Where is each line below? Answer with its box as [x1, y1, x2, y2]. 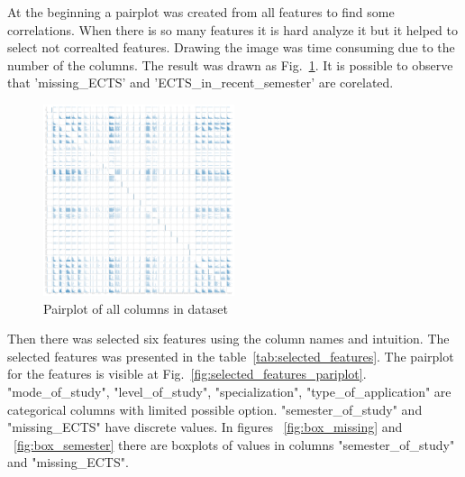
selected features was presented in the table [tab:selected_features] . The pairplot [7, 346, 454, 365]
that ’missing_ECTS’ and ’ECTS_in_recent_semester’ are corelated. [7, 73, 394, 92]
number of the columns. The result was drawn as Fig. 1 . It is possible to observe [7, 55, 453, 74]
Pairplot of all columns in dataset [43, 298, 228, 317]
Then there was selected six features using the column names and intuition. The [7, 329, 450, 348]
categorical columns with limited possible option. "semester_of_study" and [7, 399, 423, 418]
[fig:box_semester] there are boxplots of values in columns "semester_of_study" [14, 435, 455, 454]
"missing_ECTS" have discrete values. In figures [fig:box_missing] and [7, 417, 403, 436]
